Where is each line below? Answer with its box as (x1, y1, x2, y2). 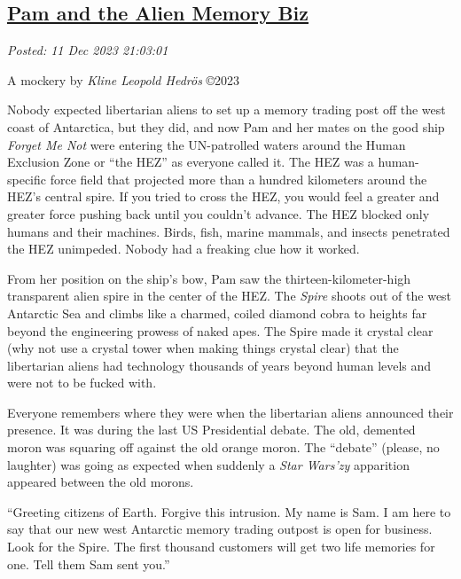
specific (7, 169, 47, 188)
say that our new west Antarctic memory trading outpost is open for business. (7, 520, 433, 538)
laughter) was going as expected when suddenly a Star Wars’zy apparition (7, 455, 410, 473)
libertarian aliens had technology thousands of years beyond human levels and (7, 356, 432, 374)
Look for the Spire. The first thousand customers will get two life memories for (7, 537, 435, 556)
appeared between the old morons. (7, 473, 194, 491)
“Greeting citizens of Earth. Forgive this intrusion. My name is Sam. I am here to (7, 502, 451, 520)
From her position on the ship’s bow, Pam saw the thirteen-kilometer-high (7, 269, 411, 287)
